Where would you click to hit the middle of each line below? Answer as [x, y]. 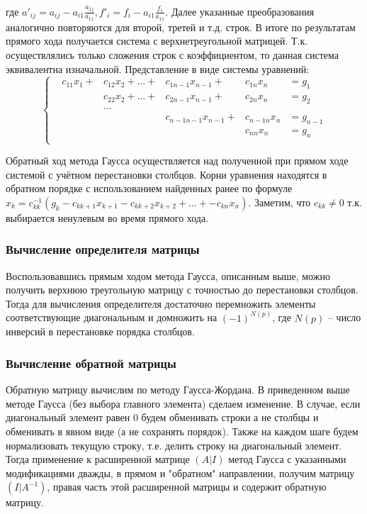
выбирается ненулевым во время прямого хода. [107, 217]
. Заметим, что [280, 202]
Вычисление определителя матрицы [103, 249]
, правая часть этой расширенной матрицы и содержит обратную [187, 487]
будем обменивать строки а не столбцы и [230, 417]
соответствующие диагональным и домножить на [112, 317]
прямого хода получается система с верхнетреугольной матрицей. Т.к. [157, 41]
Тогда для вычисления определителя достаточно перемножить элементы [161, 303]
